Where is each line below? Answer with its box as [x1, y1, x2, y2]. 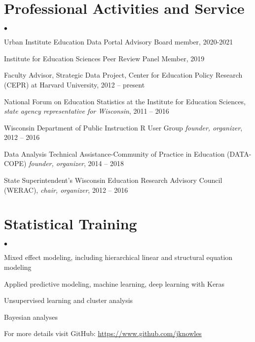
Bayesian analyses [4, 311, 58, 322]
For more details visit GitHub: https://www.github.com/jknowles [4, 328, 202, 339]
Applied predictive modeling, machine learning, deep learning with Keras [4, 278, 225, 289]
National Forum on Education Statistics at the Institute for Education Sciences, [4, 96, 246, 106]
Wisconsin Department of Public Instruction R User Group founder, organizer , [4, 122, 243, 132]
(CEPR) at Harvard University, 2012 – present [4, 79, 145, 89]
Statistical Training [4, 214, 137, 234]
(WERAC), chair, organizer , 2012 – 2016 [4, 184, 128, 195]
